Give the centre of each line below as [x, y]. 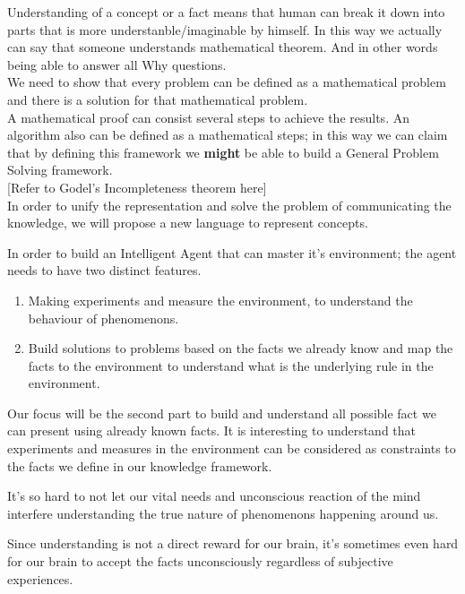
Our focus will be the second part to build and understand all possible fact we [222, 413]
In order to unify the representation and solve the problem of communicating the [229, 205]
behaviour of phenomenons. [103, 318]
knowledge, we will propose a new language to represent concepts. [188, 223]
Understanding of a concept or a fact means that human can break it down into [226, 12]
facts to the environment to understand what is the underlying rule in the [231, 365]
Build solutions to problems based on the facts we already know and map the [241, 348]
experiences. [40, 578]
